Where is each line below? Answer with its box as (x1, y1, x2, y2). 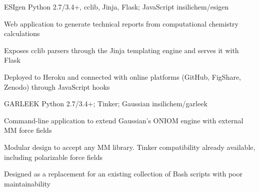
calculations (4, 28, 40, 39)
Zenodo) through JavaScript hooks (4, 81, 110, 92)
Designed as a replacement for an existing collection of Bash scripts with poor (4, 168, 242, 179)
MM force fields (4, 125, 52, 135)
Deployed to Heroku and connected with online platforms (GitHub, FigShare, (4, 71, 241, 82)
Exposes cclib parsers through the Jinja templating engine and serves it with (4, 45, 239, 55)
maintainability (4, 178, 50, 188)
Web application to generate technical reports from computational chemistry (4, 18, 238, 29)
